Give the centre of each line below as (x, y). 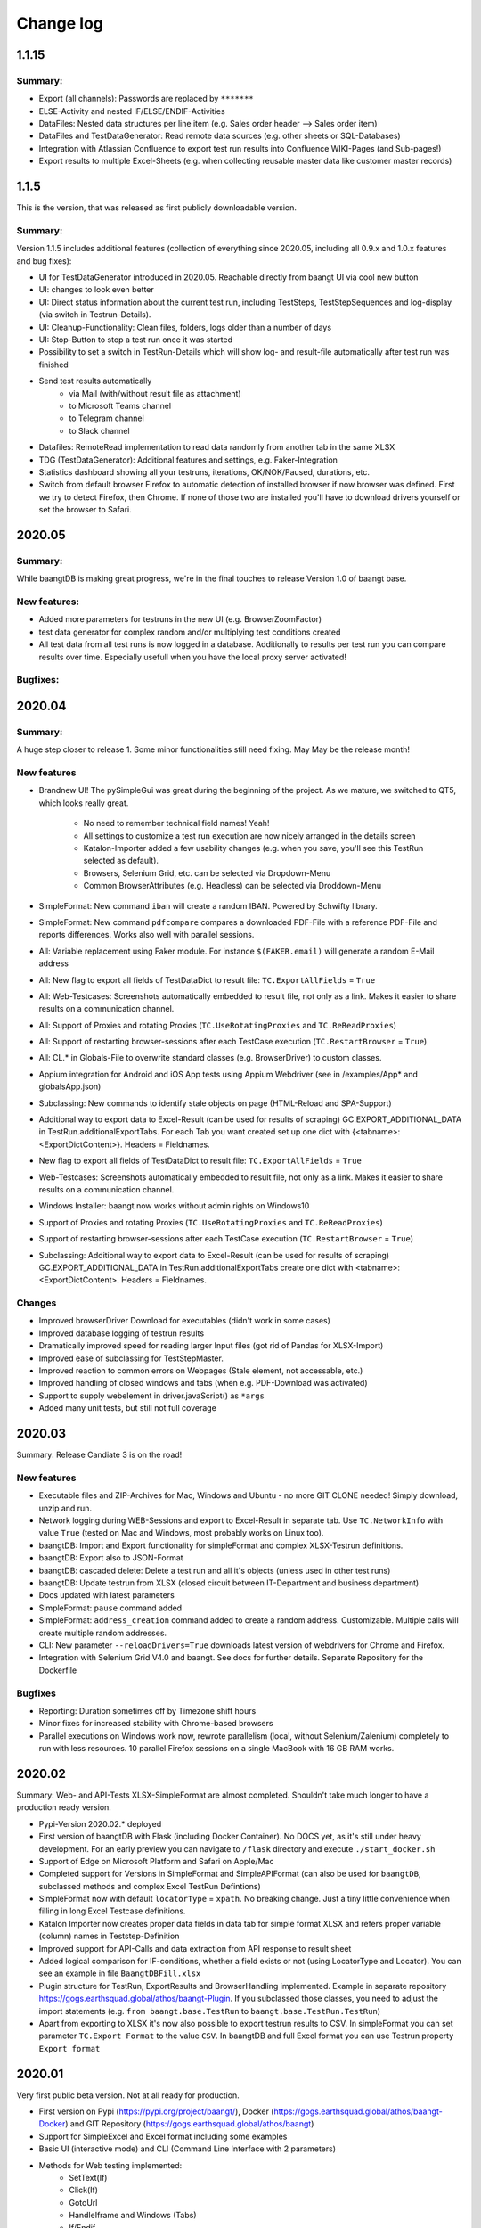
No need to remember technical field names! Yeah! (176, 823)
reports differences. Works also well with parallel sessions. (147, 935)
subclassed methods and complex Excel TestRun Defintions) (150, 1886)
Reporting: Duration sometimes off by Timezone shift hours (147, 1710)
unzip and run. (65, 1508)
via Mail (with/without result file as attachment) (155, 393)
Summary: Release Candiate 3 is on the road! (99, 1455)
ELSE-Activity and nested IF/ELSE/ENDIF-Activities (132, 111)
